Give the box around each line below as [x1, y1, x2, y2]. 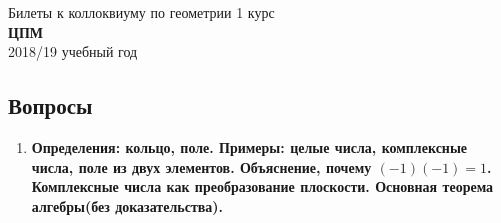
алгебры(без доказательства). [31, 195, 224, 216]
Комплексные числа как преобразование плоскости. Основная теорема [31, 176, 494, 197]
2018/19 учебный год [8, 41, 138, 62]
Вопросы [8, 90, 93, 121]
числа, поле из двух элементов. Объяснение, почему [31, 156, 372, 177]
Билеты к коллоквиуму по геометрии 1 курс [8, 2, 275, 22]
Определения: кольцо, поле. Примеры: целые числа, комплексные [31, 136, 468, 157]
